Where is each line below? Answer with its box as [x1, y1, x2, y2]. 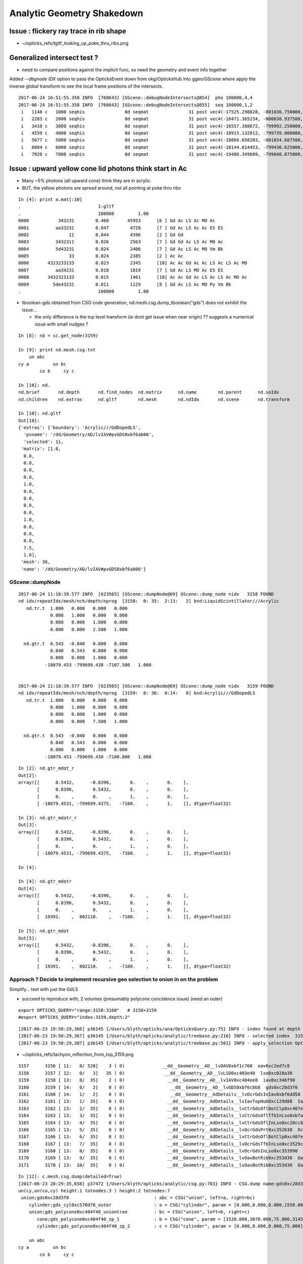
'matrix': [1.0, [21, 446, 61, 452]
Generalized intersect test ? [9, 53, 98, 62]
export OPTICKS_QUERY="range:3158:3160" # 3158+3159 [18, 1008, 157, 1013]
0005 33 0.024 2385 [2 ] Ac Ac [18, 253, 184, 259]
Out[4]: [18, 885, 37, 891]
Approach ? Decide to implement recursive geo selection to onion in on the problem [9, 976, 218, 983]
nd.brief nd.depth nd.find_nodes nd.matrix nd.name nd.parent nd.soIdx [18, 389, 280, 395]
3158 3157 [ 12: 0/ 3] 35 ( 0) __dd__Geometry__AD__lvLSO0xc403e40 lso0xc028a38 [18, 1070, 293, 1076]
